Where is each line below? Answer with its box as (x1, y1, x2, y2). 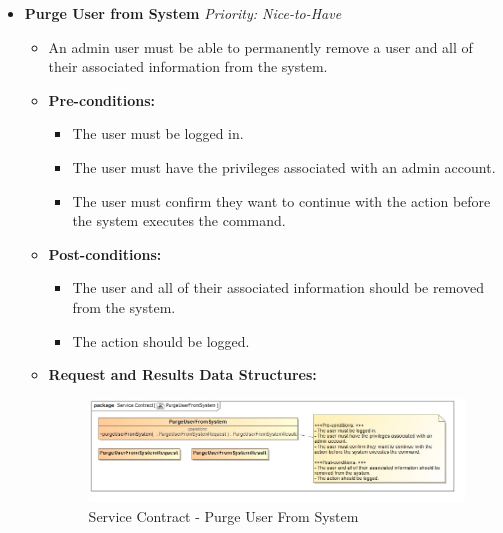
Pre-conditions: (48, 89, 156, 110)
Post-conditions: (48, 243, 162, 264)
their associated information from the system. (48, 56, 328, 77)
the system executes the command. (72, 210, 286, 231)
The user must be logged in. (72, 123, 244, 144)
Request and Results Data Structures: (48, 364, 317, 385)
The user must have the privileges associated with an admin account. (72, 156, 496, 177)
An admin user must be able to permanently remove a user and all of (48, 36, 473, 57)
